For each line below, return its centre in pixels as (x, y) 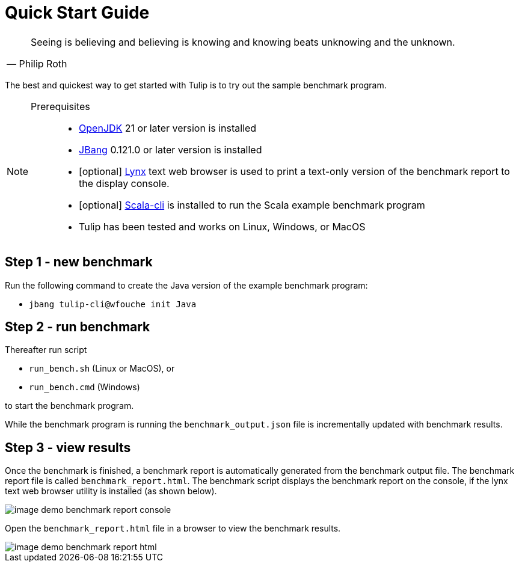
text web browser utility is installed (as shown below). (111, 491)
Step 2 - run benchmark (78, 327)
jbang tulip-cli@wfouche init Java (113, 304)
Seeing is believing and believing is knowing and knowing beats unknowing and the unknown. (243, 42)
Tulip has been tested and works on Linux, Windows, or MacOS (222, 226)
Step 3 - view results (68, 447)
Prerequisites (60, 106)
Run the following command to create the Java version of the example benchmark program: (186, 285)
